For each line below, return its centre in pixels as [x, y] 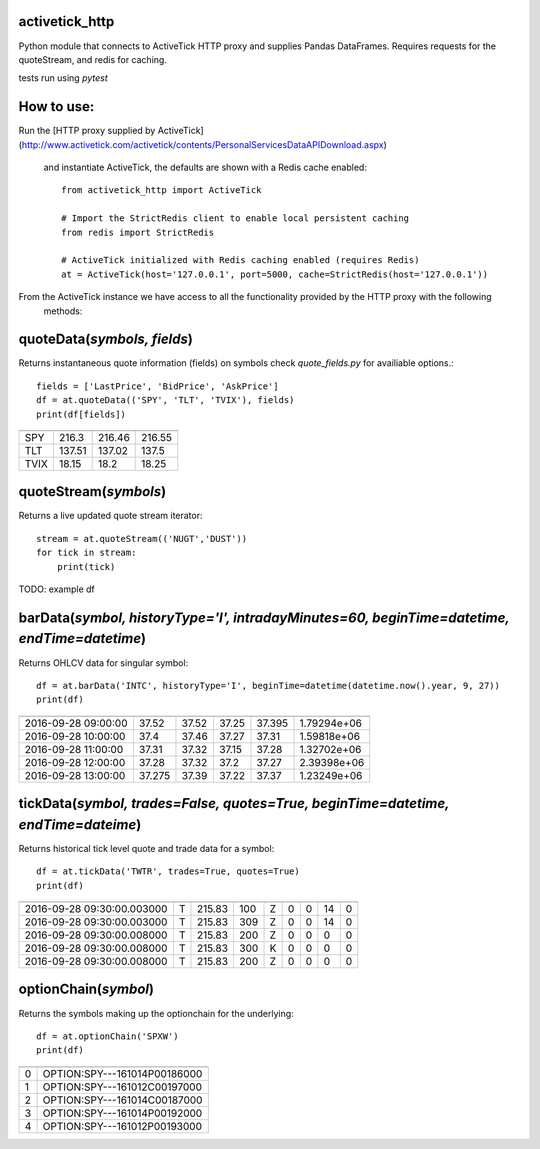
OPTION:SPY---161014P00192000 [122, 1113]
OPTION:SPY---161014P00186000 [122, 1073]
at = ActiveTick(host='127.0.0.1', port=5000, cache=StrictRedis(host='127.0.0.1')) [275, 274]
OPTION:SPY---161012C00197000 [122, 1087]
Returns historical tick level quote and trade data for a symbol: [146, 848]
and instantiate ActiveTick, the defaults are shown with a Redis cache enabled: [205, 167]
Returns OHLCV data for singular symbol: [103, 662]
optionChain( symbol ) [86, 989]
